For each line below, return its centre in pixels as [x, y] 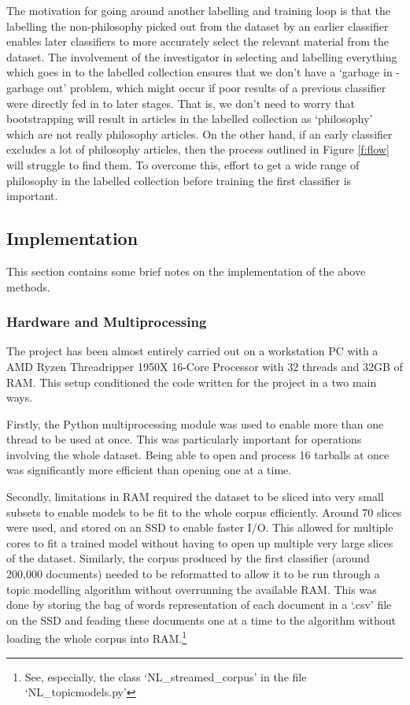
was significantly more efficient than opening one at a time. [149, 470]
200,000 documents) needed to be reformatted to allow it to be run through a [193, 574]
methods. [28, 286]
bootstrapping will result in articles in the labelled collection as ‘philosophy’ [190, 119]
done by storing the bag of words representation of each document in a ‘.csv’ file [199, 605]
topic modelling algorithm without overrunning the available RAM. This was [192, 589]
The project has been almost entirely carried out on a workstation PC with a [192, 351]
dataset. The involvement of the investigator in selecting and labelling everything [202, 56]
